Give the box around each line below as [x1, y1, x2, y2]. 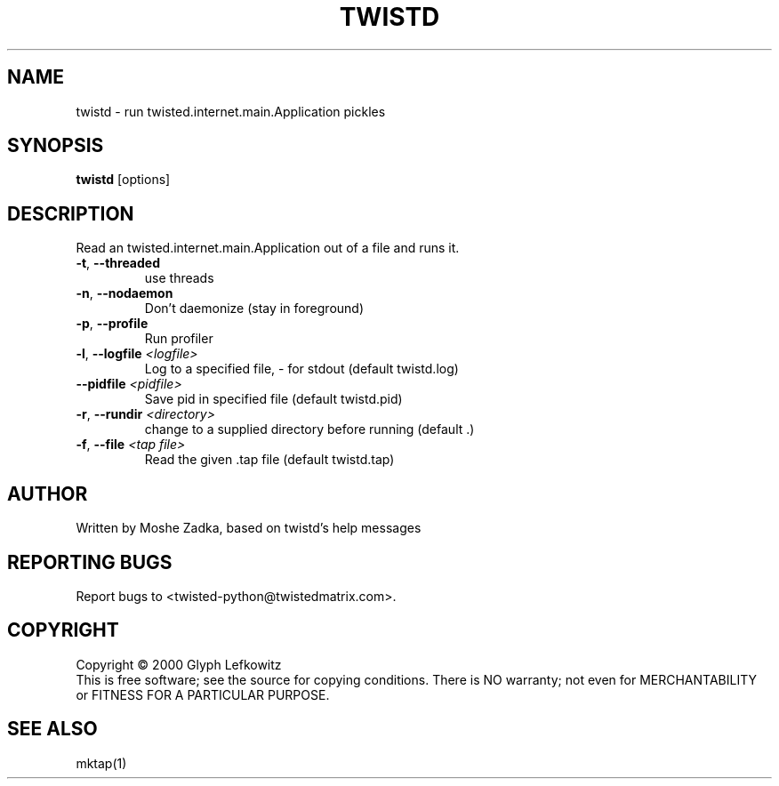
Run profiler [144, 331, 213, 347]
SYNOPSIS [7, 134, 104, 157]
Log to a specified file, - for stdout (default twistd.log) [144, 361, 459, 377]
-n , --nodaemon [76, 285, 173, 301]
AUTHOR [7, 482, 88, 505]
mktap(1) [76, 755, 127, 771]
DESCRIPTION [7, 202, 134, 225]
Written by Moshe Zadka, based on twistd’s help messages [76, 520, 422, 536]
